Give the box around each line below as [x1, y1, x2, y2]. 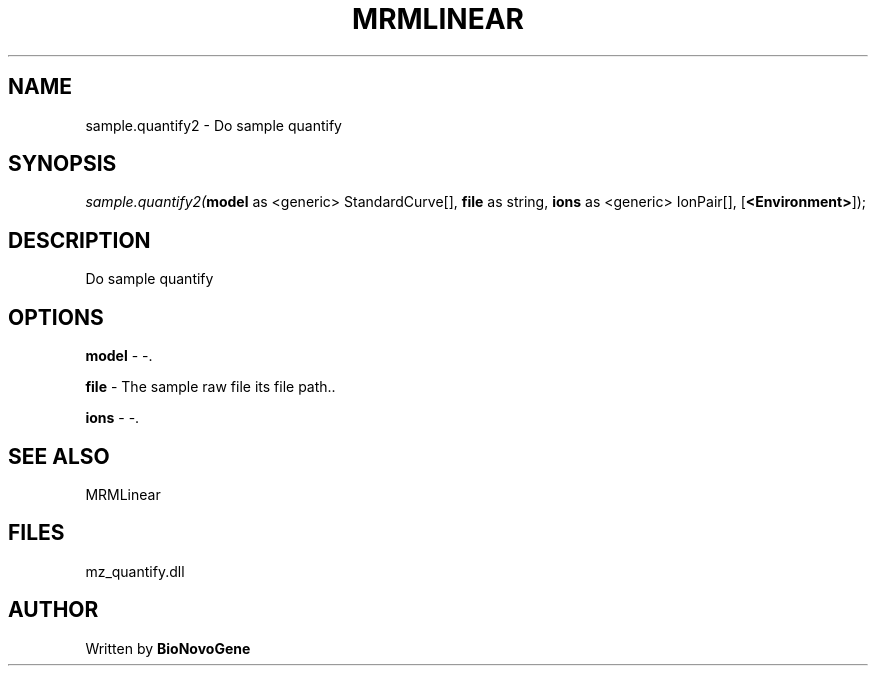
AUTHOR [8, 597, 99, 623]
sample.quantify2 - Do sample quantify [85, 116, 342, 134]
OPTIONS [8, 304, 104, 330]
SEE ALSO [8, 443, 110, 469]
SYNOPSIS [8, 151, 117, 177]
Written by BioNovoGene [85, 639, 251, 657]
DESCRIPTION [8, 227, 151, 253]
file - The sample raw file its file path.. [85, 378, 336, 396]
